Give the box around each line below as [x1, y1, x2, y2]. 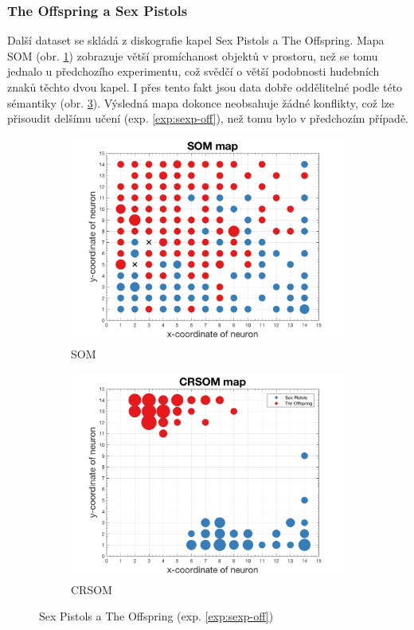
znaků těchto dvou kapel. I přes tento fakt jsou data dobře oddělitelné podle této [7, 79, 403, 95]
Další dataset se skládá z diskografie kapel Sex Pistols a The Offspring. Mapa [7, 32, 385, 49]
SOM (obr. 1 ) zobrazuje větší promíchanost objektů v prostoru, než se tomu [7, 47, 378, 64]
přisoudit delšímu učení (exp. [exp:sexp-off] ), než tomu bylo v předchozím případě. [7, 110, 409, 127]
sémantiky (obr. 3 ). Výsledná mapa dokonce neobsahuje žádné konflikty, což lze [7, 94, 394, 111]
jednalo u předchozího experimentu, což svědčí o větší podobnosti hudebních [7, 63, 380, 80]
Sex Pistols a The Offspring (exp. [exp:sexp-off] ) [39, 608, 274, 624]
